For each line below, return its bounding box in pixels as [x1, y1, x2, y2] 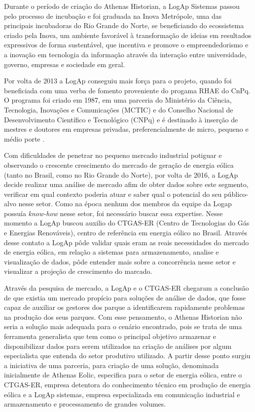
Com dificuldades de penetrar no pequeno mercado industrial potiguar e [4, 150, 222, 160]
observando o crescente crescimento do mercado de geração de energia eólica [4, 159, 234, 170]
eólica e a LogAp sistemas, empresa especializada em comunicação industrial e [4, 389, 240, 399]
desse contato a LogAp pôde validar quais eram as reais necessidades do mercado [4, 237, 249, 247]
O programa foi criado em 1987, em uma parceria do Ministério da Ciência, [4, 95, 232, 105]
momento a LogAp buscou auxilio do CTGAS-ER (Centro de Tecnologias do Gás [4, 218, 250, 228]
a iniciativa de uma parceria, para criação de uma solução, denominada [4, 360, 219, 370]
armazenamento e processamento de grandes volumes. [4, 399, 166, 409]
